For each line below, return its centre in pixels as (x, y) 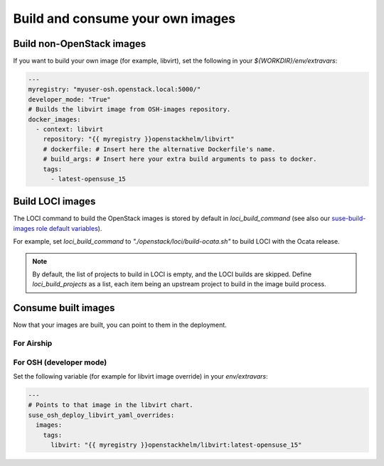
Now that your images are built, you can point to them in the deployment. (120, 325)
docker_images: (54, 119)
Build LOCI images (54, 201)
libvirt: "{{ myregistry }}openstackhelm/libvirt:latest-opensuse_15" (176, 445)
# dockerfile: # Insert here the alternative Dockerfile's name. (159, 149)
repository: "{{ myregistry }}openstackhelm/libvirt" (139, 139)
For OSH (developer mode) (60, 362)
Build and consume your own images (124, 18)
